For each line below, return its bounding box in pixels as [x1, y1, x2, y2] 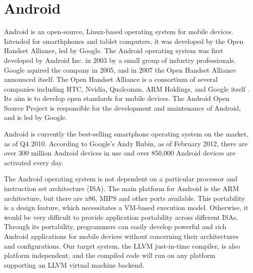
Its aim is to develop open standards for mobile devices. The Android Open [4, 93, 230, 103]
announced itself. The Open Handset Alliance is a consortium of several [4, 74, 218, 84]
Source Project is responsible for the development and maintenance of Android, [4, 102, 241, 113]
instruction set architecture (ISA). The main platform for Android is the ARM [4, 183, 239, 194]
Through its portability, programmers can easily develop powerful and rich [4, 221, 227, 232]
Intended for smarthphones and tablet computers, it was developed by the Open [4, 36, 244, 46]
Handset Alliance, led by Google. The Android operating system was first [4, 45, 223, 56]
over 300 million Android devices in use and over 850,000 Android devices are [4, 148, 235, 158]
